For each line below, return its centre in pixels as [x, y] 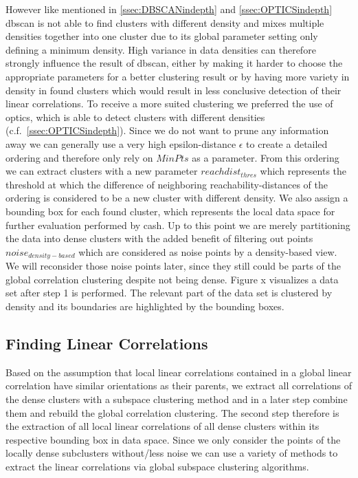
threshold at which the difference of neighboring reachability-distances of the [167, 184]
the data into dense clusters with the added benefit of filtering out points [159, 238]
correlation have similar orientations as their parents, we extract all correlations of [179, 385]
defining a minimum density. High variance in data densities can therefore [161, 49]
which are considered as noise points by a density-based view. [208, 251]
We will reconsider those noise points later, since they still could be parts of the [173, 266]
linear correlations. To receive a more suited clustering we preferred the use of [169, 104]
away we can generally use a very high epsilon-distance [121, 143]
